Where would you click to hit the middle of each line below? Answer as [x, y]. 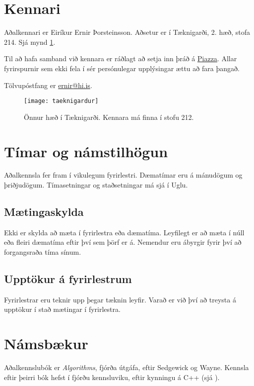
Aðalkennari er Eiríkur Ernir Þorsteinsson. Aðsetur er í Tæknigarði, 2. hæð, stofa [127, 32]
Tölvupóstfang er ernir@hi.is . [48, 85]
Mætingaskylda [44, 212]
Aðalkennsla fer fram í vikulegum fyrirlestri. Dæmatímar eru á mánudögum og [123, 175]
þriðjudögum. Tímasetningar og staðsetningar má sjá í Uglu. [96, 185]
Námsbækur [46, 343]
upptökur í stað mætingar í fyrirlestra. [62, 309]
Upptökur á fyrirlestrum [68, 279]
